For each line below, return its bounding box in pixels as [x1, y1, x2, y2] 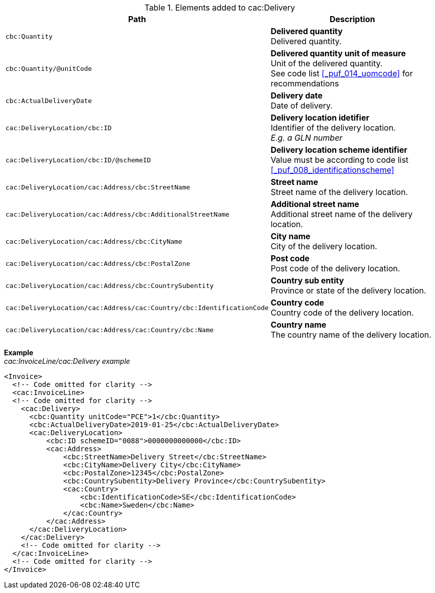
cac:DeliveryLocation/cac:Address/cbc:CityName [6, 237, 183, 245]
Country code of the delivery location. [270, 308, 414, 318]
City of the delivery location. [270, 241, 377, 251]
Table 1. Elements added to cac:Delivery [144, 3, 296, 13]
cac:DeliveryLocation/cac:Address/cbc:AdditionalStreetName [6, 210, 230, 218]
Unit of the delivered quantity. [270, 58, 383, 68]
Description [329, 14, 375, 24]
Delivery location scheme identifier [270, 145, 407, 155]
